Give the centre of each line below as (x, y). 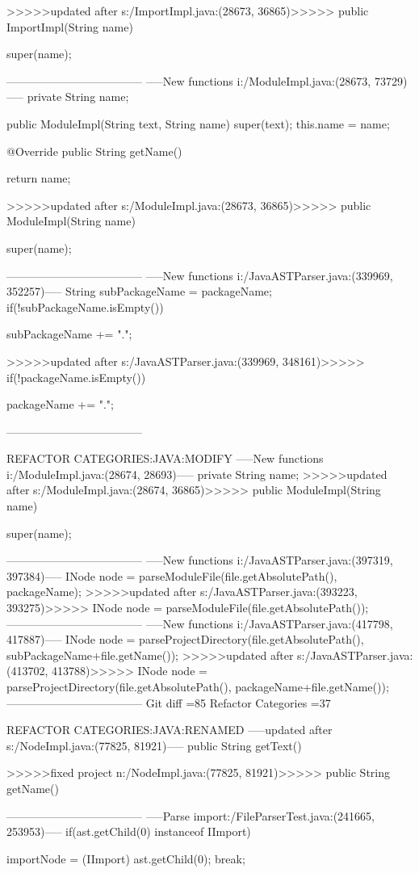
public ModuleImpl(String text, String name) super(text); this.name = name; (198, 123)
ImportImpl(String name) (70, 26)
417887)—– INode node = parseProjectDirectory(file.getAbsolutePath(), (185, 639)
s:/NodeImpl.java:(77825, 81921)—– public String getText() (154, 745)
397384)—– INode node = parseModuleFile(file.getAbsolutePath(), (172, 575)
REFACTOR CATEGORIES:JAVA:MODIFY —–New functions (165, 458)
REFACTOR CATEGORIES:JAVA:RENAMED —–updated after (170, 730)
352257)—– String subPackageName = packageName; (139, 291)
